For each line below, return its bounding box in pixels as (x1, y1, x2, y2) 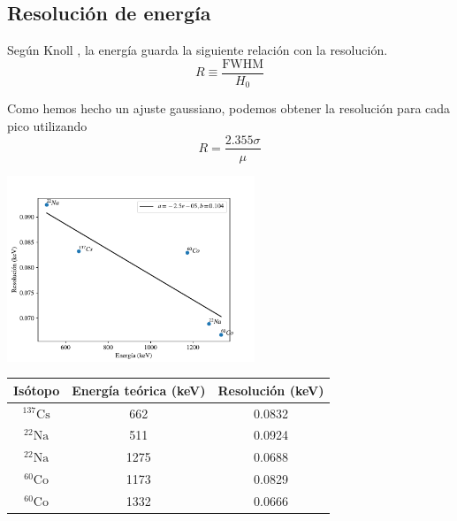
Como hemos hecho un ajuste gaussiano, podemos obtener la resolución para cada (7, 99, 451, 118)
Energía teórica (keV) (72, 380, 206, 399)
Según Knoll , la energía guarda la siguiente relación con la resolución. (7, 41, 388, 59)
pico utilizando (7, 116, 88, 134)
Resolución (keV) (217, 380, 324, 399)
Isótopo (13, 380, 60, 399)
